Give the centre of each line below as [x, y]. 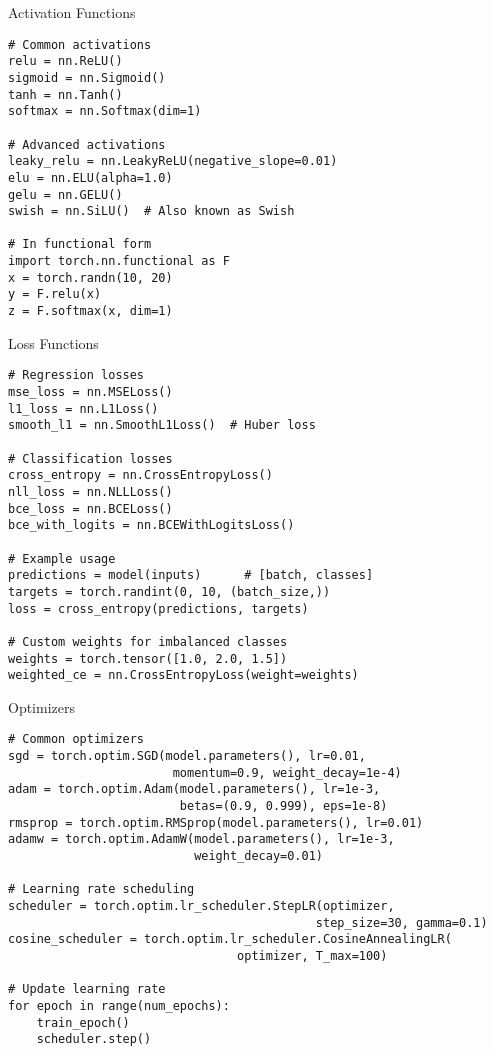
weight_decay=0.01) [258, 856]
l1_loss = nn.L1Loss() [83, 408]
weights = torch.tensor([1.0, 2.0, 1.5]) [148, 658]
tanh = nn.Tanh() [65, 94]
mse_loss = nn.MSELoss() [90, 392]
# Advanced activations [87, 144]
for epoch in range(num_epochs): [119, 1005]
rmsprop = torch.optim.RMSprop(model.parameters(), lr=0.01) [216, 822]
